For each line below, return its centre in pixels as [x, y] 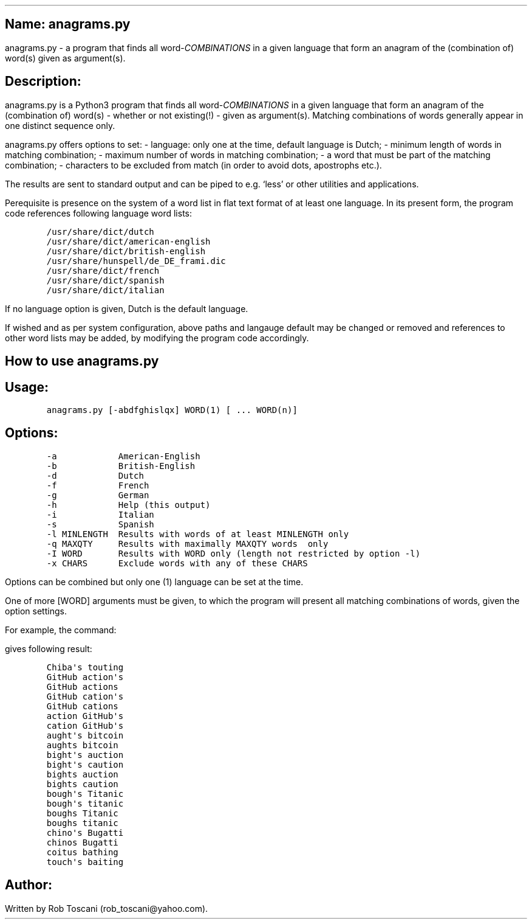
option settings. [36, 611]
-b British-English [121, 466]
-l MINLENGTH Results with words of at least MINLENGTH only [198, 534]
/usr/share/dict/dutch [100, 231]
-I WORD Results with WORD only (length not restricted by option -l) [234, 553]
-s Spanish [100, 524]
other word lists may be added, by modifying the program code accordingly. [157, 338]
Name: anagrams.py [68, 24]
